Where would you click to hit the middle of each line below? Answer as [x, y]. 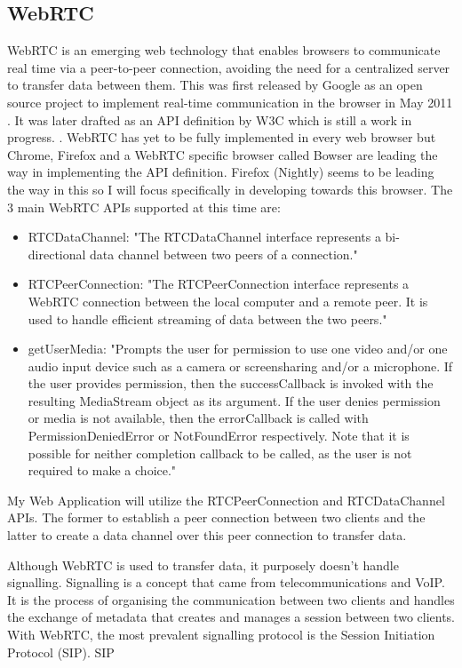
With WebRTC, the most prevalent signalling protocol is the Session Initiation [221, 635]
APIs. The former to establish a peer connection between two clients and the [216, 517]
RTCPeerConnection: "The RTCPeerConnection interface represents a [219, 284]
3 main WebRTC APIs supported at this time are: [144, 207]
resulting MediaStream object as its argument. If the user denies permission [234, 400]
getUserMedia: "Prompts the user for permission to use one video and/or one [238, 349]
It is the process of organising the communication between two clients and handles [231, 599]
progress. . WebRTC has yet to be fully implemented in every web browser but [222, 137]
